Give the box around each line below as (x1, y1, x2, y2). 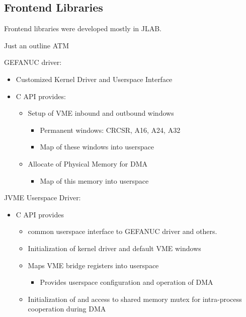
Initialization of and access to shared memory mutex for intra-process (28, 293, 242, 304)
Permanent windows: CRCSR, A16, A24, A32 (40, 124, 181, 135)
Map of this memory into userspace (40, 175, 149, 186)
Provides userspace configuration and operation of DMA (40, 277, 213, 287)
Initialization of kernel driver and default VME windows (28, 243, 201, 253)
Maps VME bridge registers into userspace (28, 260, 159, 270)
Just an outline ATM (4, 40, 69, 50)
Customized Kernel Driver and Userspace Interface (16, 73, 173, 84)
